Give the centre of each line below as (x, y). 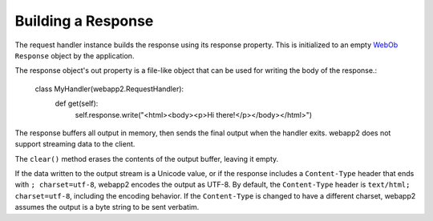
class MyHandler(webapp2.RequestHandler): (109, 89)
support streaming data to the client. (75, 144)
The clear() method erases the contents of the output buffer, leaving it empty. (147, 159)
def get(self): (77, 103)
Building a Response (84, 21)
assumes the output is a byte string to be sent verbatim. (107, 207)
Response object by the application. (75, 55)
